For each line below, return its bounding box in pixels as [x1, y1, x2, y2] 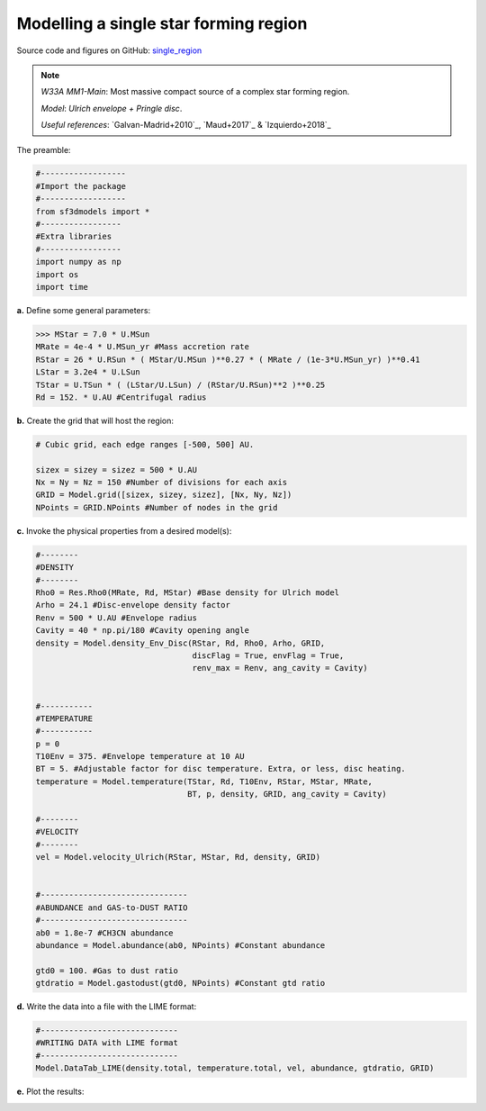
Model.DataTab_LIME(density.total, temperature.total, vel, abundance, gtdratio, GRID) [35, 1063, 435, 1073]
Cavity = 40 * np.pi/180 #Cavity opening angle [35, 626, 249, 636]
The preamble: [16, 144, 71, 155]
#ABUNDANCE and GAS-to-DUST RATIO [35, 902, 188, 913]
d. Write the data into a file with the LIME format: [16, 1001, 197, 1012]
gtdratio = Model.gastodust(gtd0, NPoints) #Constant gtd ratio [35, 978, 326, 989]
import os [35, 269, 79, 279]
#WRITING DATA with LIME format [35, 1038, 179, 1048]
